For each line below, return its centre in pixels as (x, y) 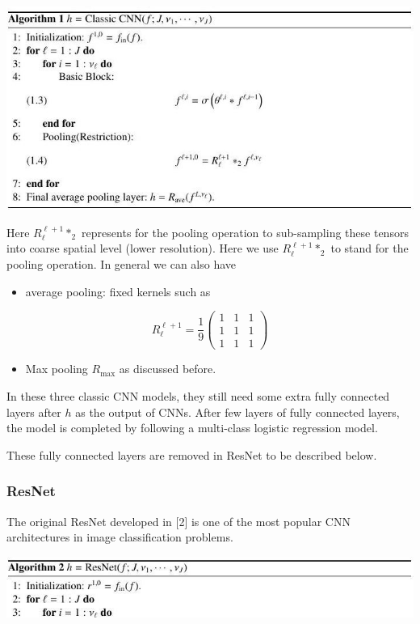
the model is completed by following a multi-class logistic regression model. (192, 428)
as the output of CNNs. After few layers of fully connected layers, (237, 412)
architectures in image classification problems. (120, 537)
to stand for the (370, 248)
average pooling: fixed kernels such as (118, 291)
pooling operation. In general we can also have (122, 264)
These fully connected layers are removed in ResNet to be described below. (192, 454)
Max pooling (57, 369)
